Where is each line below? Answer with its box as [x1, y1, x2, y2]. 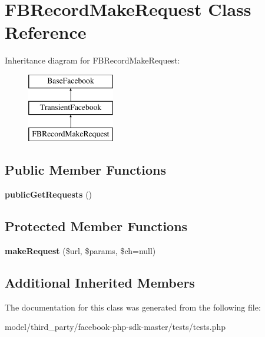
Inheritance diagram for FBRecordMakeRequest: [5, 54, 180, 66]
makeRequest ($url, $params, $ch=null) [5, 244, 156, 256]
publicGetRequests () [5, 188, 92, 201]
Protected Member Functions [5, 217, 188, 235]
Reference [5, 20, 87, 44]
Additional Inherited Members [5, 273, 195, 291]
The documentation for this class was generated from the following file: [5, 301, 261, 313]
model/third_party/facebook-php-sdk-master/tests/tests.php [5, 321, 226, 333]
